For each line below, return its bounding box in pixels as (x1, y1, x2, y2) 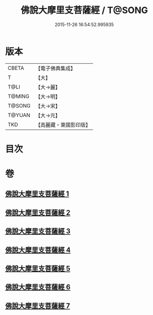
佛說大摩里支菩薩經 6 (5, 283, 71, 291)
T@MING (8, 92, 30, 99)
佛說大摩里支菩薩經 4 (5, 246, 71, 254)
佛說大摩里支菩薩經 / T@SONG (21, 5, 148, 16)
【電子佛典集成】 (35, 65, 76, 72)
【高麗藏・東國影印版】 (35, 121, 91, 128)
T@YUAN (8, 112, 31, 119)
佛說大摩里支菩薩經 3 (5, 227, 71, 236)
